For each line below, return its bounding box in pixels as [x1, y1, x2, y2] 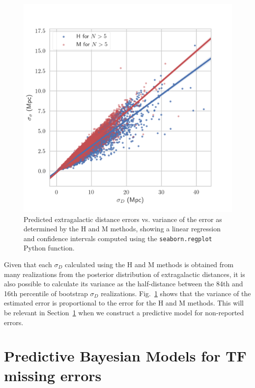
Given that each [4, 259, 52, 270]
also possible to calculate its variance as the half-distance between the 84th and [4, 278, 243, 289]
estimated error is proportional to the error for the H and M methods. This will [4, 298, 244, 308]
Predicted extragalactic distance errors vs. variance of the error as [24, 214, 222, 224]
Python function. [24, 243, 75, 253]
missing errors [4, 365, 102, 385]
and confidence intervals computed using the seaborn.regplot [24, 233, 212, 243]
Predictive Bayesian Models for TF [4, 346, 247, 366]
